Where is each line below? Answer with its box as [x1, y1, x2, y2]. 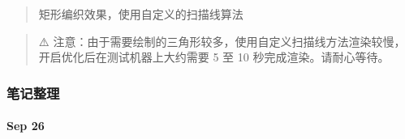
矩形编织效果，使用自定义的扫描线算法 [38, 6, 243, 22]
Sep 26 [6, 117, 45, 134]
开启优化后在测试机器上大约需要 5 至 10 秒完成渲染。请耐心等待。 [38, 48, 390, 65]
